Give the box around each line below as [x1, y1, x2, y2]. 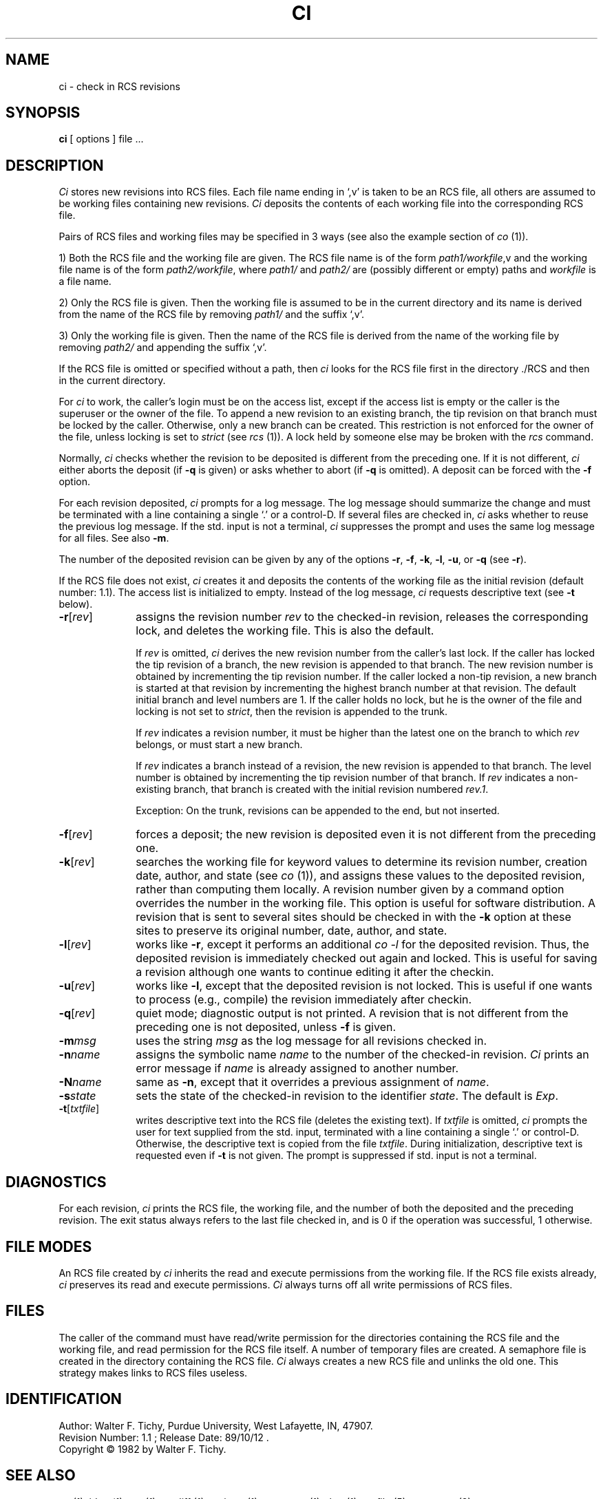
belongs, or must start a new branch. [136, 738, 303, 751]
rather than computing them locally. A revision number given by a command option [136, 882, 564, 897]
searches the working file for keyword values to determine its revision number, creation [136, 855, 588, 869]
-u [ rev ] [59, 979, 96, 993]
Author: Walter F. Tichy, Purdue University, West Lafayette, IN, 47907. [59, 1419, 373, 1432]
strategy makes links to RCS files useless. [59, 1366, 248, 1379]
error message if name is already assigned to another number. [136, 1061, 459, 1076]
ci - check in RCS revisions [59, 80, 180, 92]
